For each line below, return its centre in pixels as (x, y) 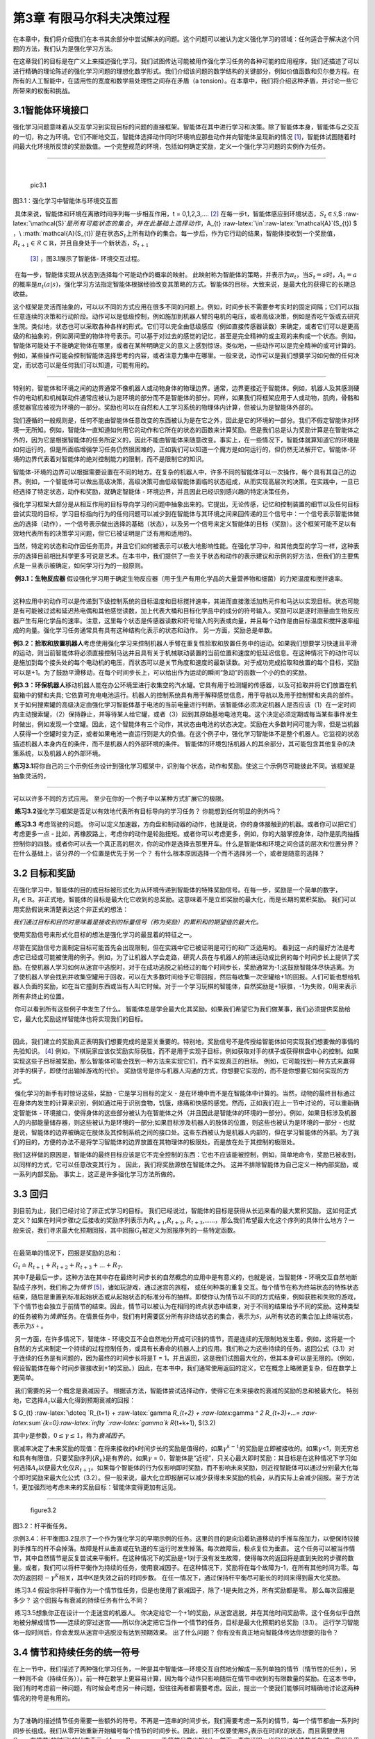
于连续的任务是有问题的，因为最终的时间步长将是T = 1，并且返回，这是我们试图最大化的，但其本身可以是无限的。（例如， (185, 1358)
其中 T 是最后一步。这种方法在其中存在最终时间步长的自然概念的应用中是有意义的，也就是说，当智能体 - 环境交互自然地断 (185, 1277)
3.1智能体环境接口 (51, 110)
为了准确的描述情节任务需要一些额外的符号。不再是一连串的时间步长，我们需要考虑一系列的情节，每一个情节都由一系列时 (186, 1721)
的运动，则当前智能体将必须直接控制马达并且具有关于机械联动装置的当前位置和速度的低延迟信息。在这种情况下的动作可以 (186, 652)
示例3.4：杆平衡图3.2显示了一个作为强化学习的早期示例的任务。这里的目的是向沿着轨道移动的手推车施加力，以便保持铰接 (186, 1539)
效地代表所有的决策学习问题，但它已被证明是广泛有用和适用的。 (104, 534)
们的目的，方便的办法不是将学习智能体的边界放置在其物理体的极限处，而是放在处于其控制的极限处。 (156, 1141)
